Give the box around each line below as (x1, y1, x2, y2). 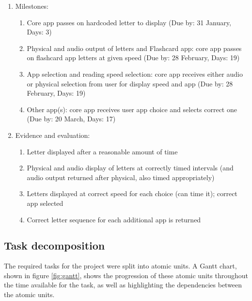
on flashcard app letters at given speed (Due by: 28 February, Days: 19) (27, 52, 240, 63)
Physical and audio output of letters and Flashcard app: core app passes (27, 43, 242, 53)
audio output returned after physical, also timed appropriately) (27, 172, 215, 182)
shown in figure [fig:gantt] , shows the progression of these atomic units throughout (4, 270, 248, 280)
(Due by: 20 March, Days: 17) (27, 114, 116, 124)
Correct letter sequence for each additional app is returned (27, 214, 201, 224)
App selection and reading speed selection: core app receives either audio (27, 68, 243, 79)
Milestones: (15, 1, 49, 11)
